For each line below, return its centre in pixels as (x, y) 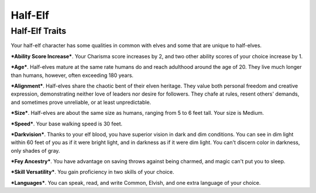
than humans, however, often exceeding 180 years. (72, 75)
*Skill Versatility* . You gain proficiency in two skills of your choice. (92, 172)
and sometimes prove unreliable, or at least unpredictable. (81, 102)
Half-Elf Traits (39, 31)
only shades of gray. (35, 150)
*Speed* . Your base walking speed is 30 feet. (67, 124)
